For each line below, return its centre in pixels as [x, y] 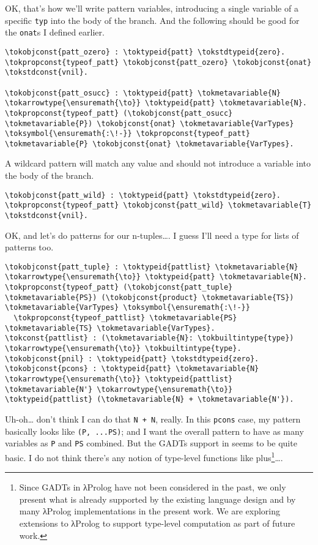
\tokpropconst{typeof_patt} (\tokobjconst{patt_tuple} [119, 288]
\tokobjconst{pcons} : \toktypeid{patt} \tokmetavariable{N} [132, 369]
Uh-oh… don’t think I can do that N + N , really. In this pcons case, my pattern [153, 419]
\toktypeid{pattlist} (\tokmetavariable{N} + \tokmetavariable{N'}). [150, 400]
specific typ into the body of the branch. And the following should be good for [152, 20]
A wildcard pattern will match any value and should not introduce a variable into [158, 163]
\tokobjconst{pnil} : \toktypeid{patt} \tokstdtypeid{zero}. [132, 359]
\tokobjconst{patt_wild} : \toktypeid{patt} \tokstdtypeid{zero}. [143, 195]
